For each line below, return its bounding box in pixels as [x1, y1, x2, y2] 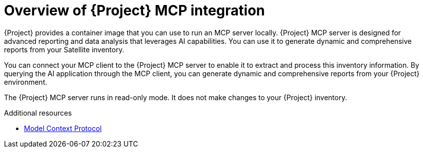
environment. [4, 77, 47, 86]
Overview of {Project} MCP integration [4, 2, 265, 19]
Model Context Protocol [24, 124, 102, 133]
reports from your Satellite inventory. [4, 45, 124, 54]
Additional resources [4, 108, 72, 117]
